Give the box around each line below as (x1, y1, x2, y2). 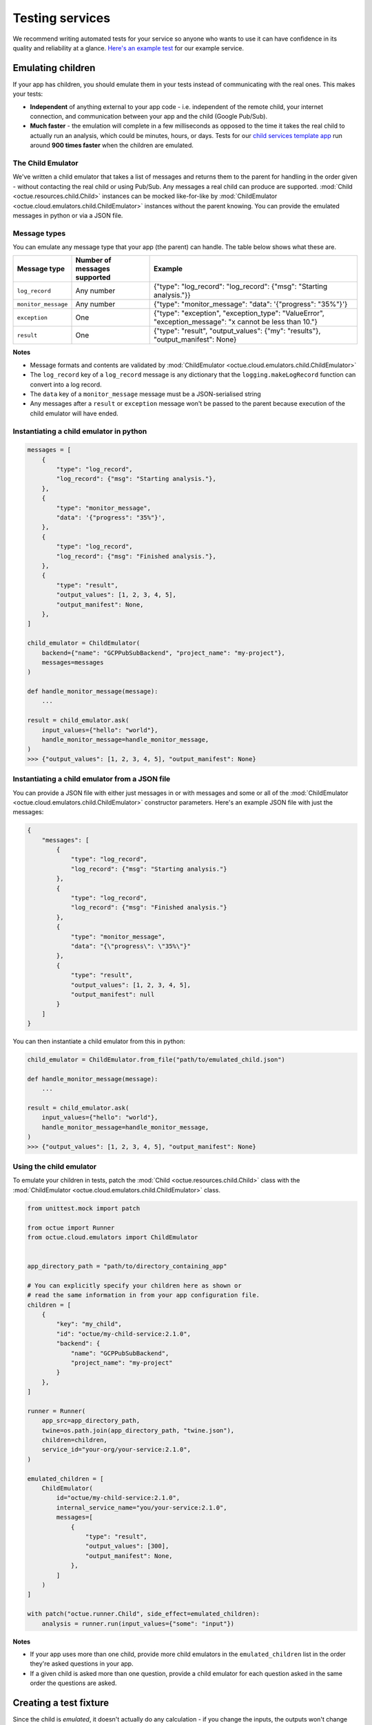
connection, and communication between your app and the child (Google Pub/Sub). (30, 112, 268, 121)
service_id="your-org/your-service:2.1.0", (41, 1446, 191, 1454)
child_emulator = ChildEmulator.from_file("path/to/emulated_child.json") (27, 1056, 286, 1064)
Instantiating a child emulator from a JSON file (12, 774, 171, 784)
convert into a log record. (30, 380, 103, 388)
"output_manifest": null (70, 990, 155, 998)
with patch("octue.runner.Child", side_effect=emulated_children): (27, 1610, 260, 1618)
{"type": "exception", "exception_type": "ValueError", (154, 308, 325, 318)
